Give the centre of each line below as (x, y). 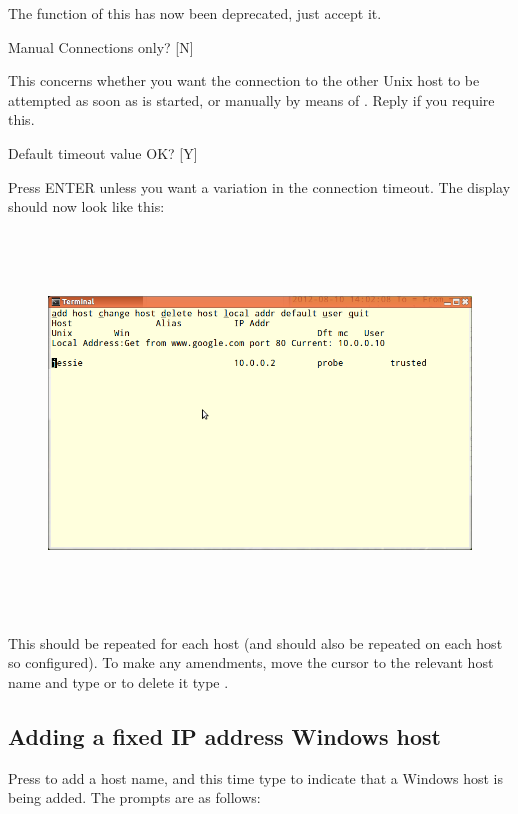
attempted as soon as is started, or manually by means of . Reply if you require (251, 99)
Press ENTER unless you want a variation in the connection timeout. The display (259, 186)
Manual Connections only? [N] (101, 46)
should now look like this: (86, 206)
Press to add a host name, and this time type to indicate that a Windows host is (256, 777)
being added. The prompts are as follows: (134, 797)
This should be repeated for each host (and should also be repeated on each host (255, 642)
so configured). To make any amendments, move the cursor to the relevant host (251, 662)
